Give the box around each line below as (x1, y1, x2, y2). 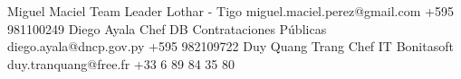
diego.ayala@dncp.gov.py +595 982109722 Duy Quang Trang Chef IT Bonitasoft (7, 37, 454, 56)
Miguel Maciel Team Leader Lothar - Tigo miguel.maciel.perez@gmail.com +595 (7, 2, 454, 20)
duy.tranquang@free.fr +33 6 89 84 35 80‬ (7, 54, 235, 73)
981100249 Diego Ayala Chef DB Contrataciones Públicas (7, 19, 327, 38)
